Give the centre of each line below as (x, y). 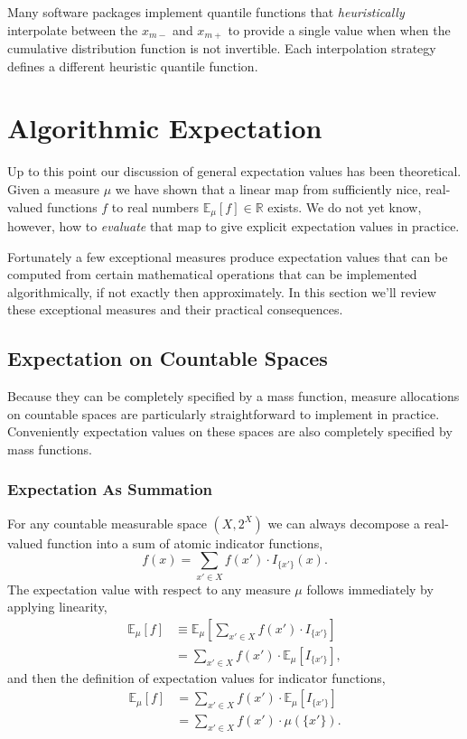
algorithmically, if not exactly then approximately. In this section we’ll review (222, 291)
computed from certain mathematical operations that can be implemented (212, 274)
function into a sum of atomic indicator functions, (185, 543)
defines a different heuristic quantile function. (133, 65)
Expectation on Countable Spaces (168, 358)
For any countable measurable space (107, 523)
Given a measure (54, 188)
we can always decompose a (344, 523)
